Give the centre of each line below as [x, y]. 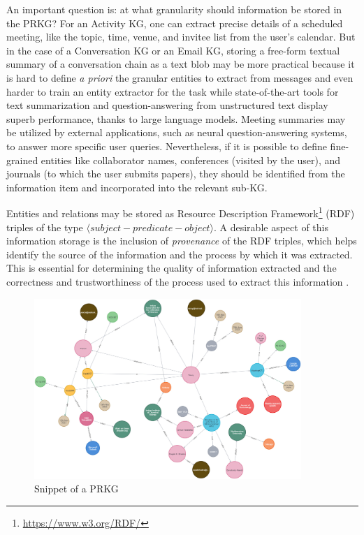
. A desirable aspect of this [271, 227]
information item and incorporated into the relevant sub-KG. [137, 187]
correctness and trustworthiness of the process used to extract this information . [178, 281]
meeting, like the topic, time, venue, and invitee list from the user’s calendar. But [181, 37]
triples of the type [45, 227]
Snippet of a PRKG [77, 489]
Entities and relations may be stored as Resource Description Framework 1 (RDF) [181, 212]
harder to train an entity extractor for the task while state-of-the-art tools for [173, 91]
